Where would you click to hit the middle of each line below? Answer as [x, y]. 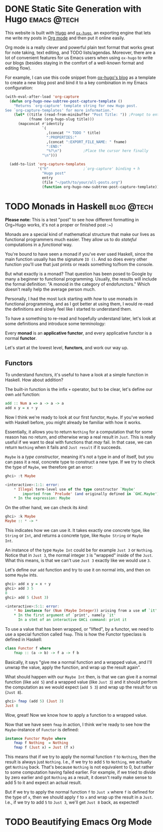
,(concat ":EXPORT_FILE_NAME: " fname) [87, 142]
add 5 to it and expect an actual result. [43, 783]
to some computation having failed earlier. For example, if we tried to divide [81, 772]
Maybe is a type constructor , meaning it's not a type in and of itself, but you [79, 457]
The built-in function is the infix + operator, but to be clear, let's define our [79, 389]
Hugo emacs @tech [42, 19]
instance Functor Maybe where [36, 738]
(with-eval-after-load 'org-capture [42, 97]
